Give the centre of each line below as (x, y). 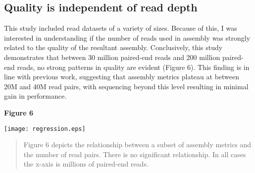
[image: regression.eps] (45, 129)
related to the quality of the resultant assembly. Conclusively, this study (113, 47)
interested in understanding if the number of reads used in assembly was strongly (127, 37)
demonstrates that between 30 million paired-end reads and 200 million (112, 57)
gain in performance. (35, 96)
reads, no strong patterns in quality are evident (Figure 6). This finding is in (133, 67)
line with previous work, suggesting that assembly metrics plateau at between (122, 77)
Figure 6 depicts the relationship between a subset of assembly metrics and (137, 144)
